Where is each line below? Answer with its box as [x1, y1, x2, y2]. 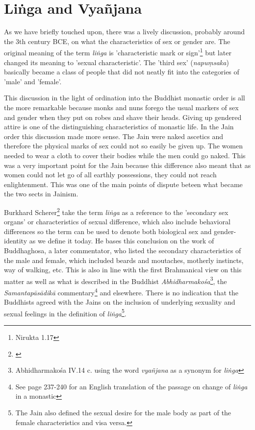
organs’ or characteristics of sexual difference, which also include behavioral [4, 216, 230, 227]
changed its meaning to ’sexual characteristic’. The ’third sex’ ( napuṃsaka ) [4, 57, 229, 67]
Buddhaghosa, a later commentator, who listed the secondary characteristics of [4, 245, 241, 255]
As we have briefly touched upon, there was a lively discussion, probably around [4, 26, 245, 37]
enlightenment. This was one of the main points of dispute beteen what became [4, 179, 243, 189]
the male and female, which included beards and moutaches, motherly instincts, [4, 255, 244, 265]
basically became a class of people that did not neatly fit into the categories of [4, 67, 239, 77]
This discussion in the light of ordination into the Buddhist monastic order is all [4, 93, 245, 103]
